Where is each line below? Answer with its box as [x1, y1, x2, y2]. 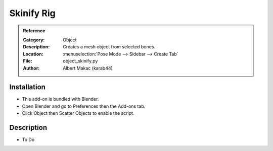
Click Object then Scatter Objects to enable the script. [22, 110, 134, 116]
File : [23, 58, 32, 64]
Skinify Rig [9, 8, 56, 19]
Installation [9, 83, 45, 92]
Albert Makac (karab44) [63, 65, 113, 71]
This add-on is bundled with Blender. [22, 96, 99, 102]
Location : [23, 51, 43, 57]
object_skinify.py [63, 58, 98, 64]
